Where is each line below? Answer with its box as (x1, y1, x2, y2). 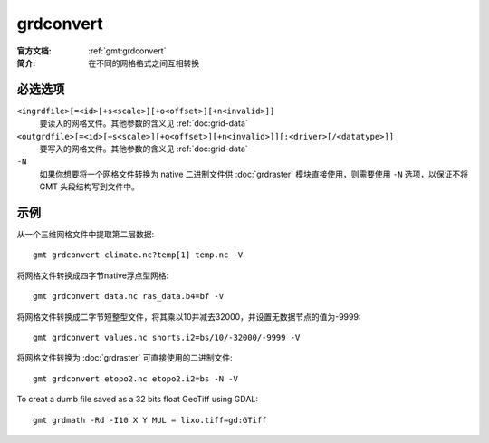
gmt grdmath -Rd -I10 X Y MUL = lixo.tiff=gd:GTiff (33, 415, 267, 425)
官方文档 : (16, 45, 52, 56)
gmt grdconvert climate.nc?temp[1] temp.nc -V (33, 250, 244, 260)
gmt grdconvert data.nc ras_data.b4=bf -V (33, 291, 225, 302)
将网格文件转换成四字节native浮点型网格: (16, 270, 169, 281)
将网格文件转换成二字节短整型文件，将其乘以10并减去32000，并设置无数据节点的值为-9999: (16, 311, 361, 322)
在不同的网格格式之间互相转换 (88, 57, 199, 68)
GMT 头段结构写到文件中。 (39, 181, 140, 192)
